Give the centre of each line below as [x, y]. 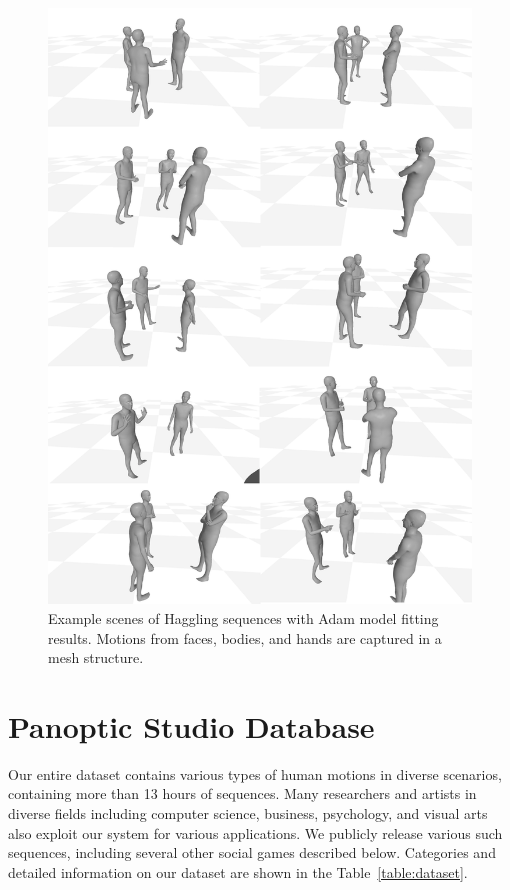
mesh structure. [96, 657]
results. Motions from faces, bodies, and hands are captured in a [245, 637]
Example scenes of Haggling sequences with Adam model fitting [243, 617]
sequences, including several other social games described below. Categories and [252, 852]
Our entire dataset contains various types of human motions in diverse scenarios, [255, 773]
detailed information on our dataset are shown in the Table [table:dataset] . [238, 871]
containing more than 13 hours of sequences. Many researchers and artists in [242, 793]
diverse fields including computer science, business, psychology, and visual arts [248, 813]
